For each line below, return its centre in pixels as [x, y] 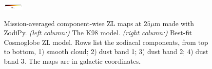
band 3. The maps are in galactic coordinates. [72, 61]
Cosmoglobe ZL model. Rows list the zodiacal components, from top [106, 42]
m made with [174, 23]
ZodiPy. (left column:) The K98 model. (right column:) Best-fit [98, 33]
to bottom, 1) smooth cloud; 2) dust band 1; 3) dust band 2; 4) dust [106, 51]
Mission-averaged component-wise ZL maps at [73, 23]
